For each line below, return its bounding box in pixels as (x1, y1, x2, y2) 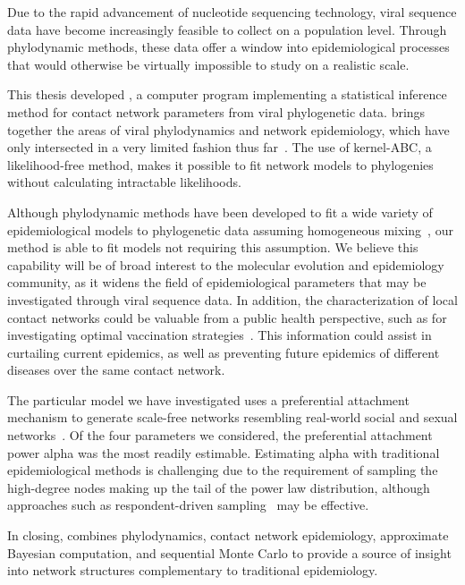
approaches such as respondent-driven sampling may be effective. (7, 496, 369, 514)
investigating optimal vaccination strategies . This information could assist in (7, 326, 432, 344)
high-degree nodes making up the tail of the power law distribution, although (7, 478, 430, 496)
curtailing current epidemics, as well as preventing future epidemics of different (7, 343, 440, 361)
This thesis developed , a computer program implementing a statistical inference (7, 85, 447, 104)
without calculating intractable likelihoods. (7, 173, 241, 191)
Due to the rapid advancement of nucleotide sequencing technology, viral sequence (7, 3, 457, 21)
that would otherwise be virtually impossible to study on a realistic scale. (7, 55, 410, 73)
